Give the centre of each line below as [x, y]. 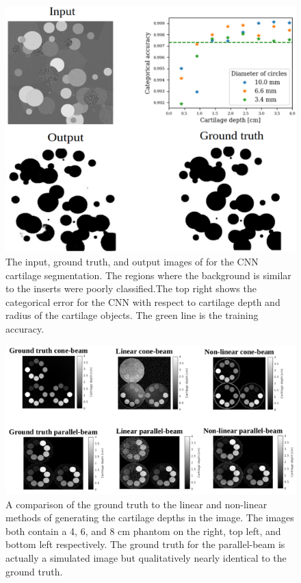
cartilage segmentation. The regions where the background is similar [148, 275]
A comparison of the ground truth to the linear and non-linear [136, 504]
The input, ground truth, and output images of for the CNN [132, 261]
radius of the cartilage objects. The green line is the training [132, 315]
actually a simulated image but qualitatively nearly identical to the [146, 557]
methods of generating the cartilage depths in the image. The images [150, 517]
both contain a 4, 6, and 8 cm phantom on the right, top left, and [143, 531]
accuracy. [25, 328]
